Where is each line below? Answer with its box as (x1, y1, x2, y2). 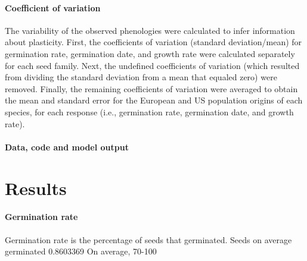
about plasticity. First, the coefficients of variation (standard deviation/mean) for (5, 36, 302, 48)
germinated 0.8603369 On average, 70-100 (5, 245, 157, 257)
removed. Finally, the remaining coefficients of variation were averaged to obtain (5, 82, 298, 95)
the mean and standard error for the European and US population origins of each (5, 94, 303, 106)
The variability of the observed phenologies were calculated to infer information (5, 24, 295, 36)
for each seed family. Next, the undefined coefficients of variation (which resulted (5, 59, 300, 71)
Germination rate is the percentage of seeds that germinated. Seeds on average (5, 233, 292, 246)
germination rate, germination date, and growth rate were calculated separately (5, 47, 295, 59)
